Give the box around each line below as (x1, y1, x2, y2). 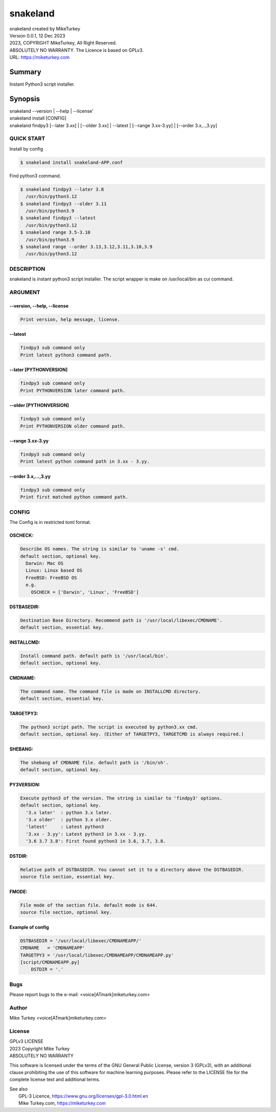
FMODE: (9, 888, 28, 895)
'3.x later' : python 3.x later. (26, 810, 112, 815)
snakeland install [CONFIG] (9, 115, 66, 122)
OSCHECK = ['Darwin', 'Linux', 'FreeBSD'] (31, 589, 139, 595)
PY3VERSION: (9, 781, 40, 787)
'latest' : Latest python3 (26, 824, 104, 830)
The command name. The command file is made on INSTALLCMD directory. (20, 689, 201, 695)
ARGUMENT (9, 289, 40, 296)
